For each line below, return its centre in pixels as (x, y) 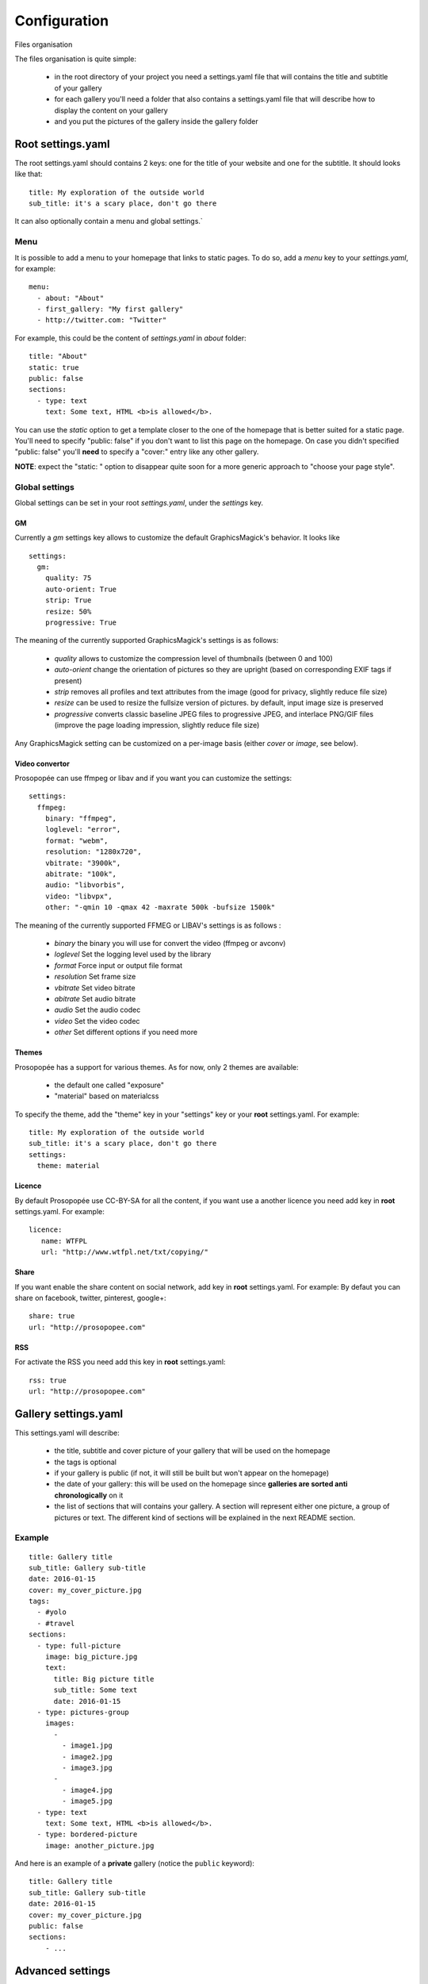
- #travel (56, 1623)
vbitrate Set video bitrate (95, 987)
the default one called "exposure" (109, 1085)
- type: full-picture (79, 1646)
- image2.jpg (87, 1757)
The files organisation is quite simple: (75, 59)
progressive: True (81, 623)
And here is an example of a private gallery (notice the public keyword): (135, 1863)
